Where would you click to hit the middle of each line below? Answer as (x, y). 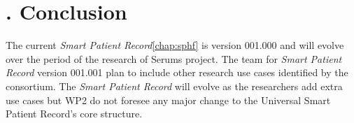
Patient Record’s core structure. (74, 114)
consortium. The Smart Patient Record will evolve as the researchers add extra (174, 86)
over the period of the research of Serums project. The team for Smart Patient (174, 58)
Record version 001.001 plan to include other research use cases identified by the (177, 72)
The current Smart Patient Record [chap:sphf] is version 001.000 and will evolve (175, 45)
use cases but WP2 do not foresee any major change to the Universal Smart (168, 100)
